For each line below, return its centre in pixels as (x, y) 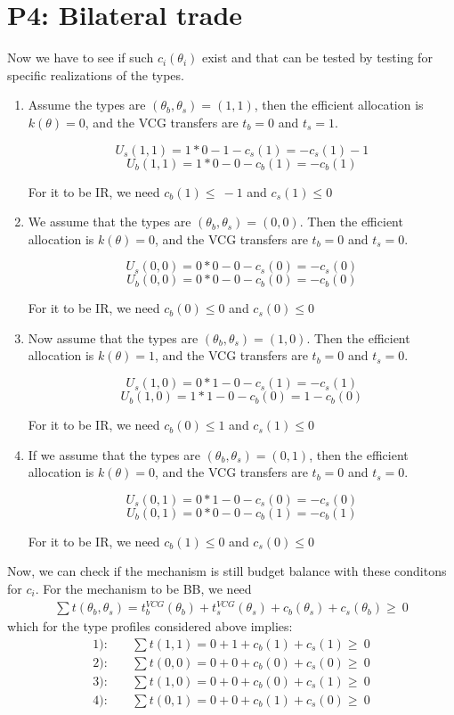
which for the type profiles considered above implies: (150, 626)
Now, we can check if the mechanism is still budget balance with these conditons (227, 571)
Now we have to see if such (81, 58)
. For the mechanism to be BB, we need (143, 589)
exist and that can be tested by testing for (317, 58)
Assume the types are (87, 105)
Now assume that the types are (113, 337)
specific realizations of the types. (96, 74)
